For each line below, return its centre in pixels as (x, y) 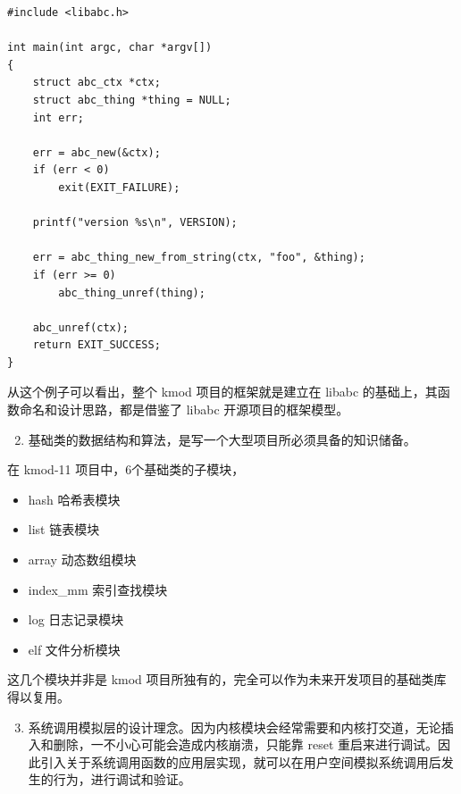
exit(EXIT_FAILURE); (119, 187)
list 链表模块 (64, 529)
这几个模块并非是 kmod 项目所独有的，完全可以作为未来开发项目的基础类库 (227, 679)
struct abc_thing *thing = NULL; (132, 100)
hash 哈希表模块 (74, 499)
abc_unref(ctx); (81, 327)
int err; (58, 117)
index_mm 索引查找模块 (98, 589)
